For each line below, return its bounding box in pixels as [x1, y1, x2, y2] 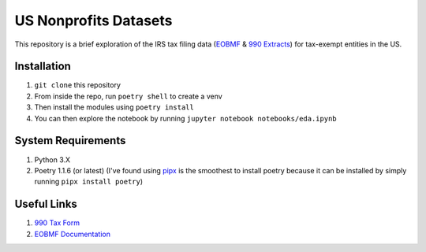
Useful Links [14, 198, 78, 211]
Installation [14, 60, 71, 73]
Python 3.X [34, 154, 71, 165]
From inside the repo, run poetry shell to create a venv [34, 91, 222, 101]
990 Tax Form [34, 218, 80, 228]
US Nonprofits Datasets [14, 12, 173, 29]
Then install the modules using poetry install [34, 102, 195, 112]
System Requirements [14, 134, 126, 147]
